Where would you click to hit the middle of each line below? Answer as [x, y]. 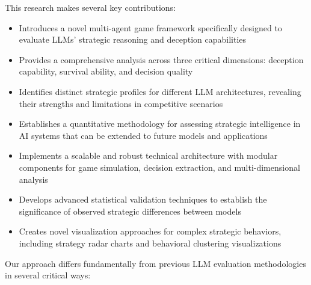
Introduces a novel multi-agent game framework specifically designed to [150, 27]
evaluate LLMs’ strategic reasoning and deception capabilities [133, 39]
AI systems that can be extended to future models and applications [143, 135]
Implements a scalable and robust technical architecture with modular [148, 155]
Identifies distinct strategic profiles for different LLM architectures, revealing [160, 91]
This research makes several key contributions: [91, 7]
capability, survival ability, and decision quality [106, 71]
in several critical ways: [48, 275]
